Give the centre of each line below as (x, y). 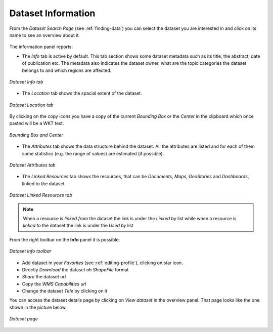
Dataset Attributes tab (32, 165)
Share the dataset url (44, 277)
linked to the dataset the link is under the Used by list (78, 226)
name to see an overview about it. (45, 35)
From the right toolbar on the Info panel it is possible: (65, 239)
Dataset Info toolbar (30, 251)
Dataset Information (52, 13)
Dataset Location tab (31, 105)
